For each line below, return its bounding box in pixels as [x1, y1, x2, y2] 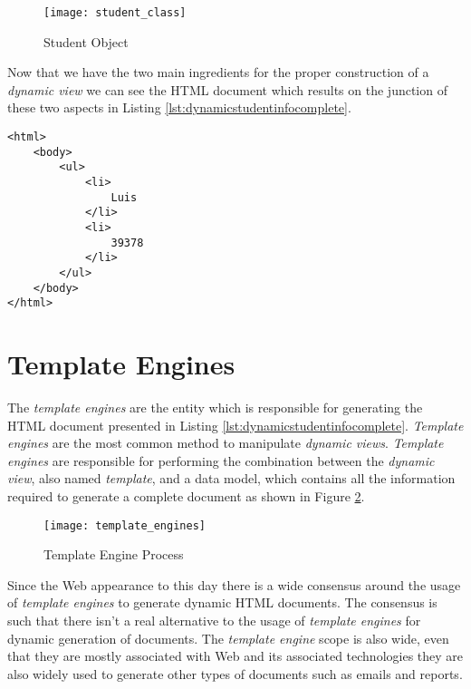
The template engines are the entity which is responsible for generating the [7, 398, 423, 417]
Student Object [43, 32, 129, 51]
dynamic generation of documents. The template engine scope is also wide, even [7, 628, 449, 647]
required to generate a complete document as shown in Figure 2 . [7, 487, 365, 505]
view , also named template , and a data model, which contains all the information [7, 469, 456, 488]
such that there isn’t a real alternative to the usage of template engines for [7, 611, 421, 630]
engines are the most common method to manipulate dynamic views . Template [7, 433, 444, 452]
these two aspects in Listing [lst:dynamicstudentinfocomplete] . [7, 98, 351, 117]
